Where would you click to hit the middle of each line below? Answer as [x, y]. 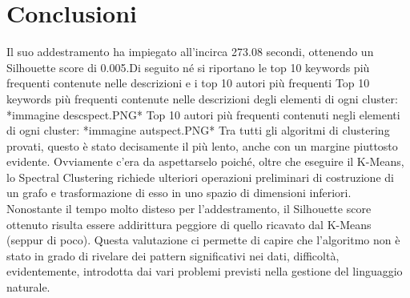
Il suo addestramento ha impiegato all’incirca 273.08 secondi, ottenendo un [190, 52]
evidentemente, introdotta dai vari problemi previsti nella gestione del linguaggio [205, 271]
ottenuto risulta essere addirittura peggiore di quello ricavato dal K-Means [189, 224]
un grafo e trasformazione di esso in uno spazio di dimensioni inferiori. [179, 193]
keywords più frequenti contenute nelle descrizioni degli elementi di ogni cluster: [202, 98]
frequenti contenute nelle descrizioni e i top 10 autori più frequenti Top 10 [188, 83]
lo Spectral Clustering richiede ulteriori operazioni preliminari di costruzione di [200, 177]
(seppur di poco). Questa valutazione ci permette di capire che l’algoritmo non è [203, 240]
